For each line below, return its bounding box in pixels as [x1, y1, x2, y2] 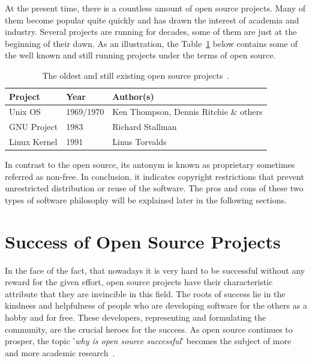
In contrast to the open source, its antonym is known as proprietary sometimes [5, 158, 295, 171]
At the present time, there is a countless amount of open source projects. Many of [5, 2, 306, 14]
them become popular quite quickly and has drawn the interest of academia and [5, 13, 299, 26]
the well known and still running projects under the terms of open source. [5, 49, 276, 61]
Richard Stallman [112, 120, 177, 133]
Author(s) [112, 90, 154, 102]
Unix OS [9, 105, 41, 118]
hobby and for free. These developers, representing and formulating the [5, 311, 266, 324]
